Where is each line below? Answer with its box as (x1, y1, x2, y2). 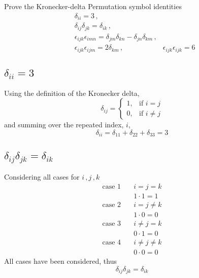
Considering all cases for (4, 171, 80, 182)
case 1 (102, 183, 121, 190)
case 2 (102, 201, 121, 208)
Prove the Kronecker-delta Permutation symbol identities (4, 1, 182, 11)
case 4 (102, 238, 121, 246)
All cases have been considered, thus (4, 255, 117, 266)
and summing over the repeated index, (4, 119, 124, 130)
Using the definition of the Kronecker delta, (4, 87, 140, 98)
